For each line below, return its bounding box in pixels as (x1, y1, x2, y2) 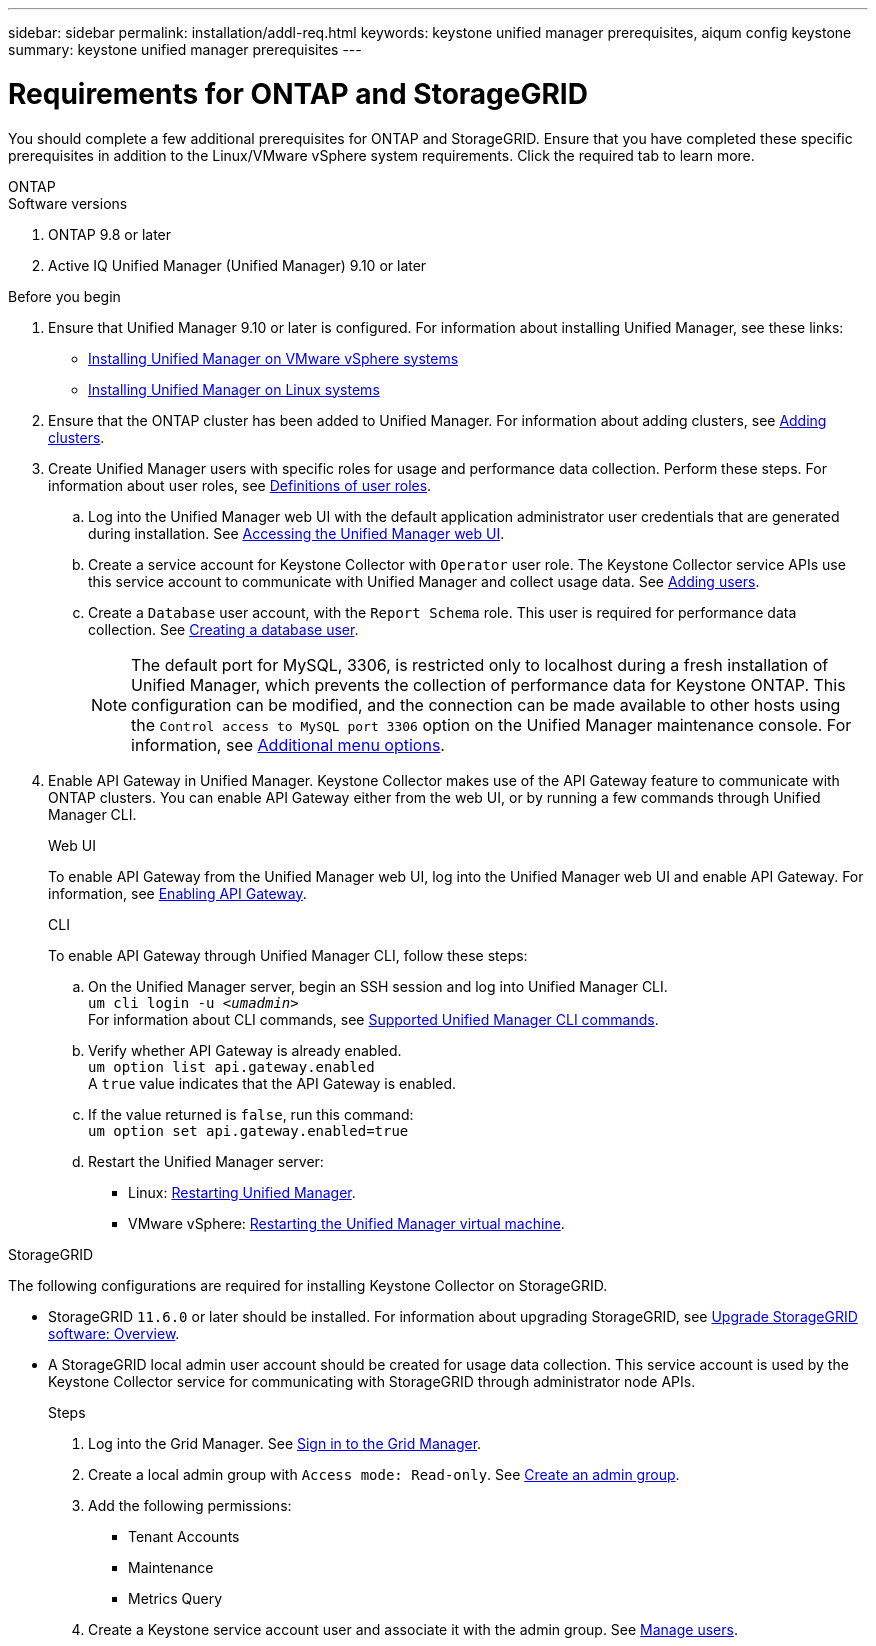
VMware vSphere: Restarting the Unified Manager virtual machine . (128, 1214, 565, 1232)
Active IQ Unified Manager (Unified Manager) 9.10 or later (48, 256, 427, 274)
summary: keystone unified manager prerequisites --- (8, 41, 362, 58)
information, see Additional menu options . (131, 734, 445, 755)
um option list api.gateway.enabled (88, 1058, 375, 1075)
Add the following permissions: (88, 1496, 292, 1514)
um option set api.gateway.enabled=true (88, 1122, 409, 1139)
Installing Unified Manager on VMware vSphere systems (88, 349, 459, 367)
